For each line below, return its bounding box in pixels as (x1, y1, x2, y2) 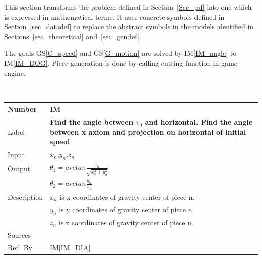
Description (8, 191, 43, 202)
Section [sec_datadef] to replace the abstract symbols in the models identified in (4, 21, 254, 32)
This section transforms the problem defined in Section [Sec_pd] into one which (4, 2, 252, 12)
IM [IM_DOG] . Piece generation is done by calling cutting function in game (4, 57, 238, 68)
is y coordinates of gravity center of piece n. (59, 204, 194, 214)
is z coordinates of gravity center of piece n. (58, 217, 193, 227)
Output (8, 163, 31, 174)
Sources (8, 229, 31, 240)
